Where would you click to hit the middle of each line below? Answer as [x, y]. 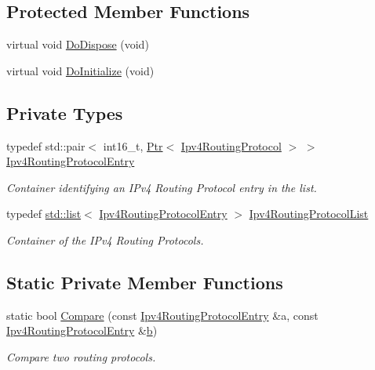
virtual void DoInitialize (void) [80, 70]
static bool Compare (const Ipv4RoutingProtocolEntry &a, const [162, 315]
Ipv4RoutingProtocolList [309, 214]
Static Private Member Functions [145, 282]
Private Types [65, 112]
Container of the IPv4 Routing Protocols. [105, 239]
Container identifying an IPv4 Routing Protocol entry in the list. [162, 187]
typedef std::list [44, 214]
